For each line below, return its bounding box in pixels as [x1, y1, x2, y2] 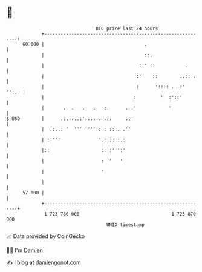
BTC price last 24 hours [96, 25, 158, 32]
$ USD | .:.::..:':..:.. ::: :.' [6, 115, 134, 122]
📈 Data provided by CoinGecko [6, 233, 85, 240]
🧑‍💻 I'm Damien [6, 247, 44, 254]
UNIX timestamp [106, 221, 145, 228]
